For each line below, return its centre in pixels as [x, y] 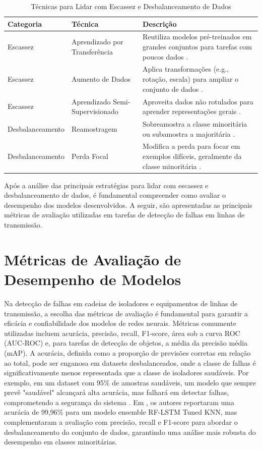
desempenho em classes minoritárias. [61, 442]
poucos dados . [166, 56]
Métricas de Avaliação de [93, 259]
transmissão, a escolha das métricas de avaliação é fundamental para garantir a [126, 313]
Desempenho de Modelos [93, 279]
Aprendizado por [97, 42]
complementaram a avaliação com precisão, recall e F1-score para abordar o [121, 422]
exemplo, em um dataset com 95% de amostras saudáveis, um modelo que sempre [130, 382]
